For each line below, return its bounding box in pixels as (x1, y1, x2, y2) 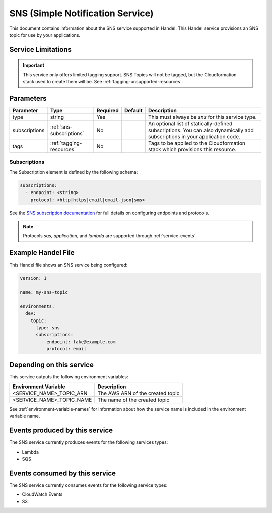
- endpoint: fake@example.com (41, 339, 116, 345)
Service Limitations (9, 45, 72, 54)
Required (96, 107, 119, 114)
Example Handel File (9, 248, 75, 257)
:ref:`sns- (50, 123, 73, 131)
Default (124, 107, 143, 114)
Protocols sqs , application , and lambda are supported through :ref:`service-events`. (23, 233, 197, 239)
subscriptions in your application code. (148, 133, 240, 140)
